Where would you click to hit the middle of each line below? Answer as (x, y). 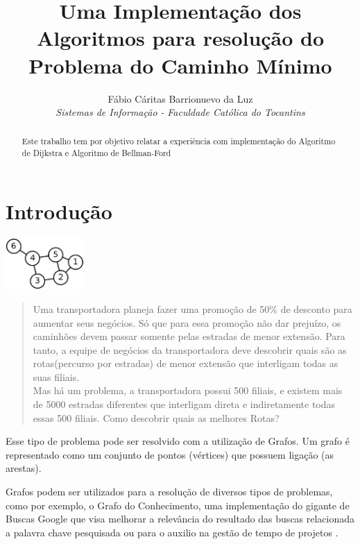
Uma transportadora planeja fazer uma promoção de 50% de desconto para (192, 308)
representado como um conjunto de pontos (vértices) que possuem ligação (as (170, 454)
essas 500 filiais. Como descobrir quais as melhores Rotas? (156, 417)
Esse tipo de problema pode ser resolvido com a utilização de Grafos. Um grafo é (178, 441)
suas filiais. (56, 376)
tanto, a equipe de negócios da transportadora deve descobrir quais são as (190, 349)
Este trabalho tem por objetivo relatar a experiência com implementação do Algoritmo (179, 141)
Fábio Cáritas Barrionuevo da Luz (180, 98)
